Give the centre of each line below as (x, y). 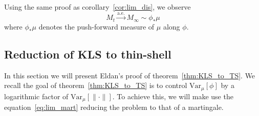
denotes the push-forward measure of (96, 26)
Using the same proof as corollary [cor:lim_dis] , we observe (98, 7)
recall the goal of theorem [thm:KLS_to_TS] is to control (96, 85)
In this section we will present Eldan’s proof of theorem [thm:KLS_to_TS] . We (130, 75)
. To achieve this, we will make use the (173, 96)
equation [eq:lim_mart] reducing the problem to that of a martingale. (114, 107)
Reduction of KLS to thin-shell (88, 54)
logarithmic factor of (36, 96)
